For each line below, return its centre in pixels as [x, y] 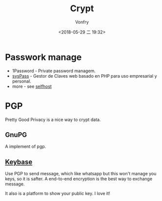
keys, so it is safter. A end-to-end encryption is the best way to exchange [79, 179]
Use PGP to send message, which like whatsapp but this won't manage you [81, 174]
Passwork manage [43, 57]
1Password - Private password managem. [54, 71]
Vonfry [82, 22]
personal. [22, 81]
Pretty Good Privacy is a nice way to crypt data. [53, 120]
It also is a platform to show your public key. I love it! [58, 194]
